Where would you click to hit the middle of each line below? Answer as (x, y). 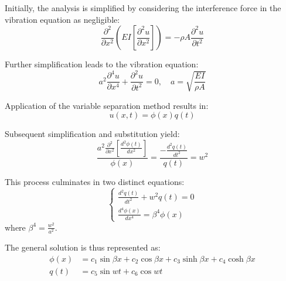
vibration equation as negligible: (62, 19)
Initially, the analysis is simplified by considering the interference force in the (143, 8)
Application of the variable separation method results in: (107, 105)
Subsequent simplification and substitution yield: (92, 134)
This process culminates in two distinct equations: (95, 181)
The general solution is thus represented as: (83, 247)
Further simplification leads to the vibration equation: (102, 64)
